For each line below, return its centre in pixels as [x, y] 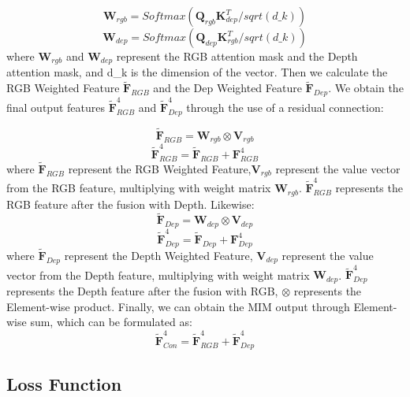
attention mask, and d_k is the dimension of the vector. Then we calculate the [197, 72]
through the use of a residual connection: [285, 107]
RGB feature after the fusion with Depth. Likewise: [130, 204]
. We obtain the [366, 88]
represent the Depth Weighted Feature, [158, 255]
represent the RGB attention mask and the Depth [237, 56]
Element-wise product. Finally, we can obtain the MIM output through [178, 306]
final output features [56, 107]
